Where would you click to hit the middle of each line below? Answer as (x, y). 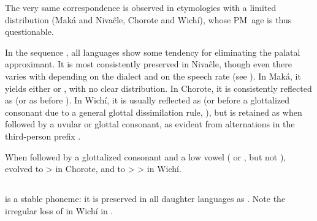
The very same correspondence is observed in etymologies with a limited (141, 7)
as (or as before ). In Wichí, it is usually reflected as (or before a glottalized (147, 100)
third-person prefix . (43, 136)
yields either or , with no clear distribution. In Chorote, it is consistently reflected (158, 88)
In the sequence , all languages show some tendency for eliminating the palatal (153, 52)
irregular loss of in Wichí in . (59, 210)
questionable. (29, 32)
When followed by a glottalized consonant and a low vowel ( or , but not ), (146, 156)
